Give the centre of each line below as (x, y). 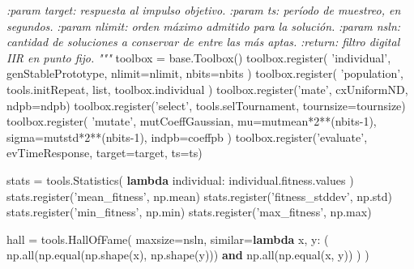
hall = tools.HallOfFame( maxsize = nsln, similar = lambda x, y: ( (168, 239)
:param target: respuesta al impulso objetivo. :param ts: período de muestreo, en (204, 10)
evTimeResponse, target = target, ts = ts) (105, 153)
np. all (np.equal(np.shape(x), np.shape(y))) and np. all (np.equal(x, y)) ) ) (188, 255)
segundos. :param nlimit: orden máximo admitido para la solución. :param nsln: (204, 26)
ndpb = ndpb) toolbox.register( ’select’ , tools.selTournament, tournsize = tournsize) (206, 105)
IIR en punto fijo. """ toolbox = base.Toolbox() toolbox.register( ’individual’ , (199, 57)
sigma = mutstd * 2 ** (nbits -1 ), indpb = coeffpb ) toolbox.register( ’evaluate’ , (187, 137)
